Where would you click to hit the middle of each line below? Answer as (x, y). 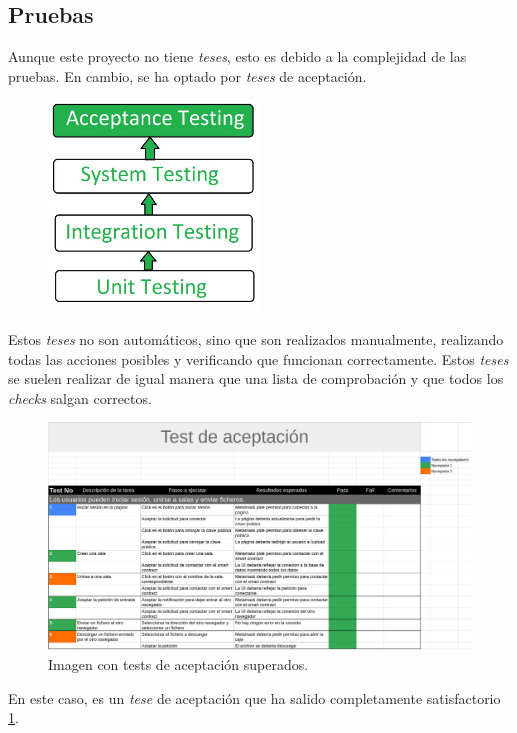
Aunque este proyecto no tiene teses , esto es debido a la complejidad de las (237, 56)
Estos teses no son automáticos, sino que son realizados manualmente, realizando (256, 338)
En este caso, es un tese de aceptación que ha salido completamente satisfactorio (254, 697)
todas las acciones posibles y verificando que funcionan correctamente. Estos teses (258, 358)
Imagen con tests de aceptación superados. (178, 664)
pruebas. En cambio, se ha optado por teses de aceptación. (187, 75)
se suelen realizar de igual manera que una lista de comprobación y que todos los (256, 378)
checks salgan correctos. (80, 397)
